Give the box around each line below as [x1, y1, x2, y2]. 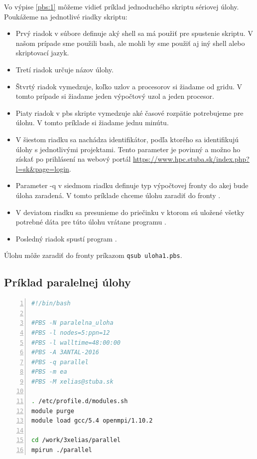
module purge [31, 407, 74, 415]
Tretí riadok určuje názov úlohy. [15, 64, 114, 74]
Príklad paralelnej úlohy [4, 274, 131, 290]
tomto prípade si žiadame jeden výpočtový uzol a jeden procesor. [15, 91, 214, 101]
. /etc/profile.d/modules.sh [31, 398, 128, 405]
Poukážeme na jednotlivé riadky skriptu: [4, 11, 128, 21]
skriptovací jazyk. [15, 47, 69, 58]
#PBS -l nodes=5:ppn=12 [31, 329, 110, 336]
